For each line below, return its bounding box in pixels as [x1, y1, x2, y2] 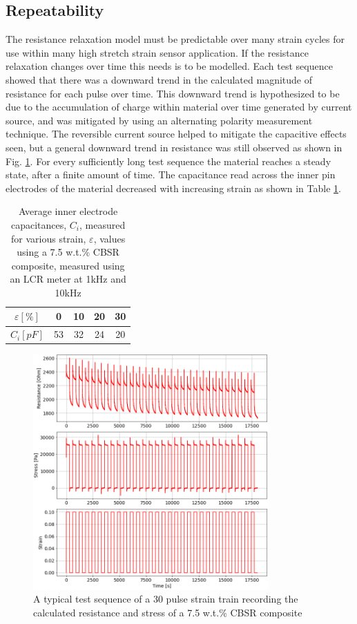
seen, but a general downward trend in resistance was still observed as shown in [6, 140, 342, 154]
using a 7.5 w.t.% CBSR [17, 245, 119, 259]
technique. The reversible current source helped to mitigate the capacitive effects [6, 126, 347, 141]
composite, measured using [11, 258, 125, 272]
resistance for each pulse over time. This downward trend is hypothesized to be [6, 86, 340, 100]
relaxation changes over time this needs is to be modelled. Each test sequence [6, 59, 333, 73]
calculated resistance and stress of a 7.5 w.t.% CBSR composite [33, 605, 302, 619]
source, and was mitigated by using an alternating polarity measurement [6, 113, 313, 127]
